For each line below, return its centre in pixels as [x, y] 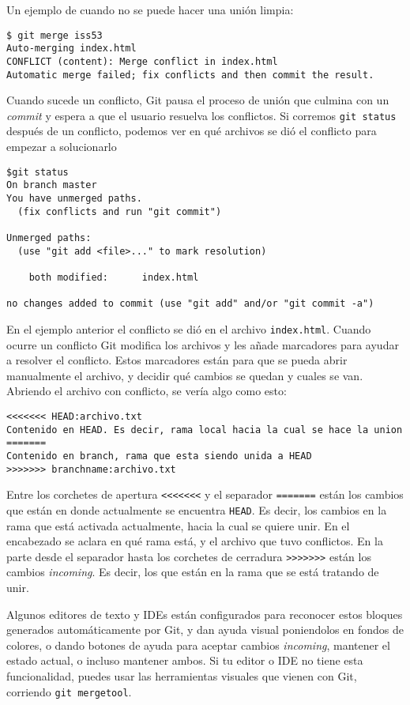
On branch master [52, 185]
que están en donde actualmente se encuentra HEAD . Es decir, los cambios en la [197, 509]
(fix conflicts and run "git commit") [120, 211]
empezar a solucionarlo [62, 147]
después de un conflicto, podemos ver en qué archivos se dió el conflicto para [192, 131]
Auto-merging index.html [71, 49]
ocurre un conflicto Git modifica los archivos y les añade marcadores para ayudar [203, 344]
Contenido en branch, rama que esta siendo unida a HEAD [159, 456]
